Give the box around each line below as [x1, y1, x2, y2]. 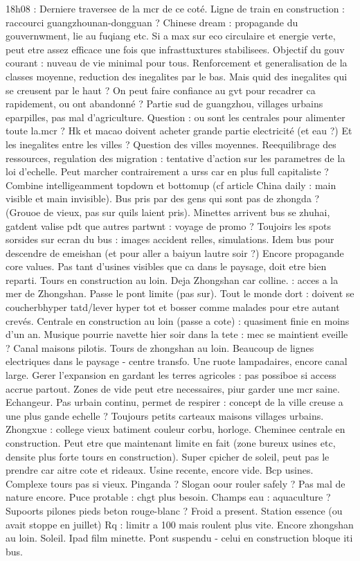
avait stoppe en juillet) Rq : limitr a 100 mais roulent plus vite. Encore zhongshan [6, 517, 354, 531]
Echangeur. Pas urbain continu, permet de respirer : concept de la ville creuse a [6, 395, 343, 409]
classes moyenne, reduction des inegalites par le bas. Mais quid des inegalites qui [6, 69, 348, 83]
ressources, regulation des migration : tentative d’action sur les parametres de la [6, 150, 345, 165]
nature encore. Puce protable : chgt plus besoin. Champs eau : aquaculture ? [6, 490, 331, 504]
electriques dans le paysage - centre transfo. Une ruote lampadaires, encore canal [6, 354, 348, 368]
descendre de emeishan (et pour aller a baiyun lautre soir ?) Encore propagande [6, 245, 344, 260]
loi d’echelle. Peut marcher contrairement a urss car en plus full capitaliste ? [6, 164, 329, 179]
